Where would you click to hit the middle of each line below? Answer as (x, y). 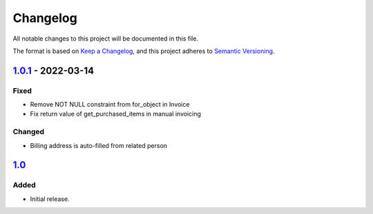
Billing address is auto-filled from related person (99, 145)
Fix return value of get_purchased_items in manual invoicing (116, 114)
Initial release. (50, 199)
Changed (29, 132)
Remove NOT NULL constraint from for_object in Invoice (110, 105)
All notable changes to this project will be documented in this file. (106, 39)
